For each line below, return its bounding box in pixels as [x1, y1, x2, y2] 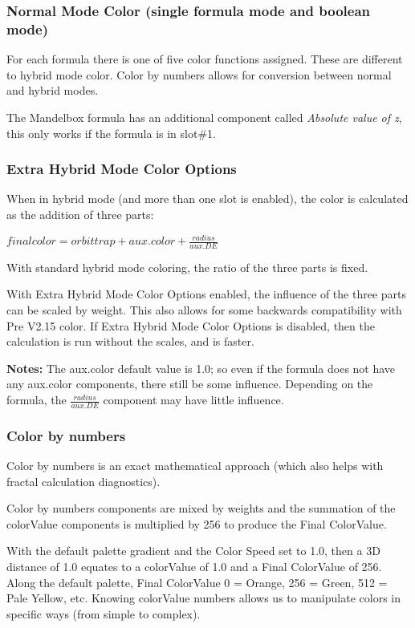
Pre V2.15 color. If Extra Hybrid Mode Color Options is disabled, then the [6, 317, 375, 334]
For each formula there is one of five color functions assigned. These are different [6, 51, 403, 67]
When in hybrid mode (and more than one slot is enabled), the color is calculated [6, 190, 409, 207]
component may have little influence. [103, 391, 284, 408]
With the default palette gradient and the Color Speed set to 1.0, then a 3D [6, 542, 380, 559]
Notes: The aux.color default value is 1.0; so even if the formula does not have [6, 359, 396, 376]
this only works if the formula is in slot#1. [6, 124, 216, 141]
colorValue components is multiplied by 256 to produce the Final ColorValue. [6, 515, 387, 532]
